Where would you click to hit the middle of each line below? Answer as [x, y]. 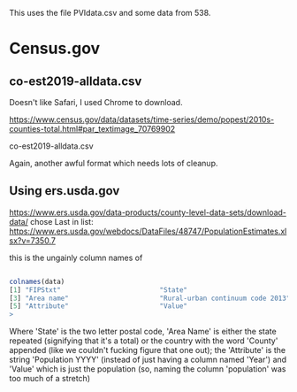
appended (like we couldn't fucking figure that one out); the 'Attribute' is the [147, 350]
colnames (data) [37, 281]
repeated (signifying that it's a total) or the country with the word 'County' [144, 341]
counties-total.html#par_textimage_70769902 [92, 129]
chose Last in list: [62, 221]
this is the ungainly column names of [76, 257]
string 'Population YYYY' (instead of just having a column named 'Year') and [148, 360]
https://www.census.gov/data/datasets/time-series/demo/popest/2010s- [142, 119]
